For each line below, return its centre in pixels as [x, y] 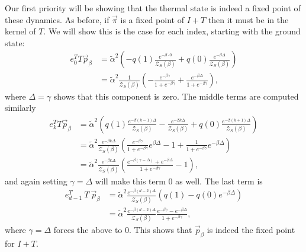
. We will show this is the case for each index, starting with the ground [172, 31]
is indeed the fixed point [251, 230]
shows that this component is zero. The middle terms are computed [176, 96]
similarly [20, 108]
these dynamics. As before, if [57, 19]
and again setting [36, 181]
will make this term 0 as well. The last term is [179, 181]
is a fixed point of [152, 19]
